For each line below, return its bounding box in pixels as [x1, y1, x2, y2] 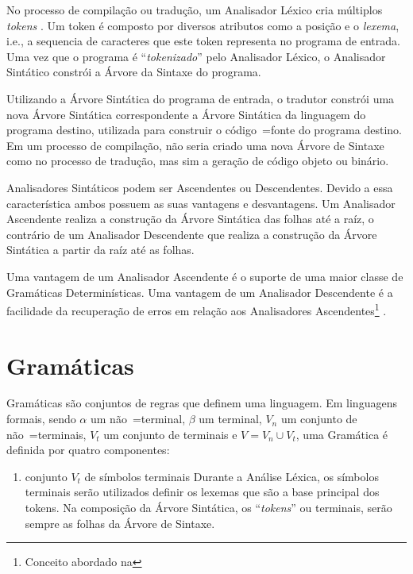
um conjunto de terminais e [103, 426, 237, 442]
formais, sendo [6, 410, 76, 427]
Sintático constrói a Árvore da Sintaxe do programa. [6, 64, 261, 80]
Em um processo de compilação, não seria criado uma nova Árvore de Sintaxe [6, 137, 384, 153]
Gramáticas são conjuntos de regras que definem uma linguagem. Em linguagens [6, 395, 397, 411]
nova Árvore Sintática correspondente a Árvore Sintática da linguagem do [6, 106, 366, 122]
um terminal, [199, 410, 262, 427]
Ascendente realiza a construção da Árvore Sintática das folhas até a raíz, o [6, 210, 374, 227]
